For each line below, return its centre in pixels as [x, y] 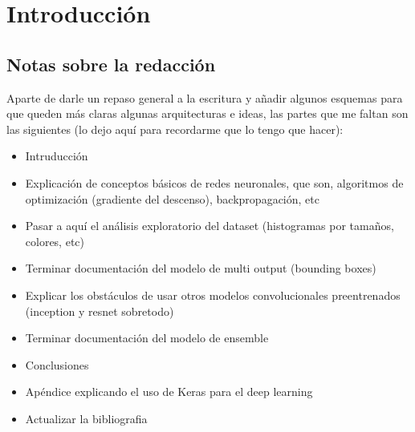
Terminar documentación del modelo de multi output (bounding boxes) [201, 268]
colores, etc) [55, 241]
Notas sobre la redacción [111, 64]
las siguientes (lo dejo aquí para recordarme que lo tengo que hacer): [175, 129]
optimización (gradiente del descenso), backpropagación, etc [172, 198]
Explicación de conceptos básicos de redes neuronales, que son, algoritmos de [214, 182]
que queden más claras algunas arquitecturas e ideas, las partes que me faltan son [207, 113]
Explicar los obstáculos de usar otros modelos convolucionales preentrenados [213, 295]
